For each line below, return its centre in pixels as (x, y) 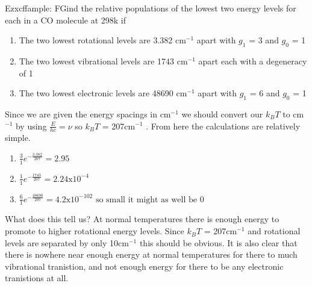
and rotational (274, 231)
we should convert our (222, 113)
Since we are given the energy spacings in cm (88, 113)
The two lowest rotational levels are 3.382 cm (102, 40)
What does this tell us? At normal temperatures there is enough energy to (142, 219)
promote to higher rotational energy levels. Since (95, 231)
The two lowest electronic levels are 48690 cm (103, 93)
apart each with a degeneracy (253, 61)
